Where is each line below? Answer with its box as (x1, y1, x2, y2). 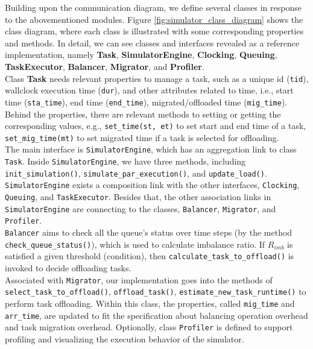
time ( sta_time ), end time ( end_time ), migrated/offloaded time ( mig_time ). (5, 95, 288, 108)
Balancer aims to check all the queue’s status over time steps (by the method (5, 226, 292, 239)
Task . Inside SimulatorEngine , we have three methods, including (5, 155, 246, 168)
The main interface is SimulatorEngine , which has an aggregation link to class (5, 143, 297, 156)
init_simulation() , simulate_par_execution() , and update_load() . (5, 166, 267, 179)
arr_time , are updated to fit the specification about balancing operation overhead (5, 309, 308, 321)
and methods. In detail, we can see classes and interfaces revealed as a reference (5, 36, 300, 49)
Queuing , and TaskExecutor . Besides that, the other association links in (5, 190, 271, 203)
